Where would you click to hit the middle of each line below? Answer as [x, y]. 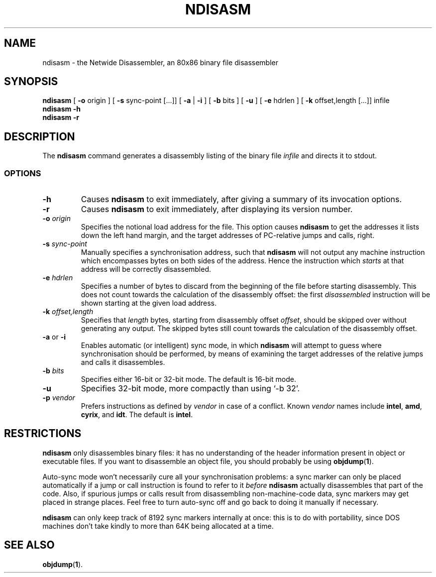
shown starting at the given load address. [149, 303]
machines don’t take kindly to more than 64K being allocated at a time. [158, 526]
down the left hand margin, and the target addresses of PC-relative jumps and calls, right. [228, 235]
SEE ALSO [29, 545]
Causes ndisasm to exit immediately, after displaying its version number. [217, 209]
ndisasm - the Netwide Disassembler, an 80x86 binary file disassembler [161, 62]
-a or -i [54, 337]
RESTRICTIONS [43, 434]
